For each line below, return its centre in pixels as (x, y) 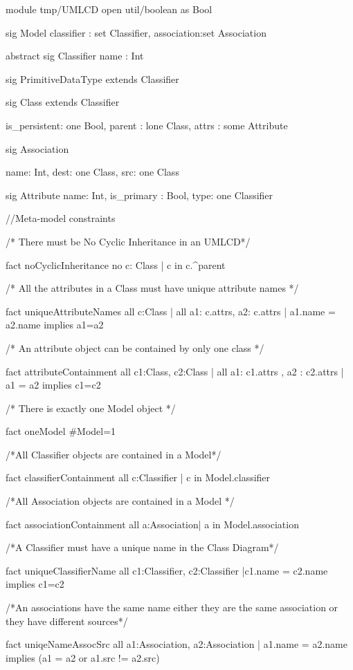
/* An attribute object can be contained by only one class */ (135, 347)
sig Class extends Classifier (63, 102)
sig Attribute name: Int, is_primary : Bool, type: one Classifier (139, 195)
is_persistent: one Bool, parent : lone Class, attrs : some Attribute (147, 125)
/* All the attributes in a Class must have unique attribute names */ (152, 288)
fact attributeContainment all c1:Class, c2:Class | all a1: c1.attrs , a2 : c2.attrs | (175, 371)
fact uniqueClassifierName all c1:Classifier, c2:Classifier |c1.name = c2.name (167, 570)
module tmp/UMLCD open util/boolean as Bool (109, 9)
